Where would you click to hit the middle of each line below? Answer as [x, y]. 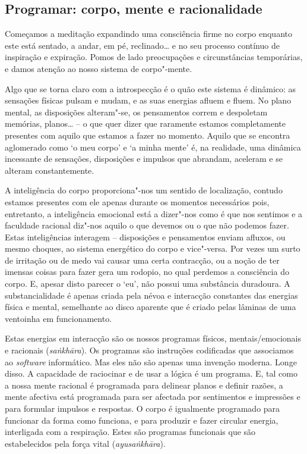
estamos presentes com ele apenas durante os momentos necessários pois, [137, 201]
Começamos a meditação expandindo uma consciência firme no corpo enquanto [148, 34]
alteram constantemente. [50, 170]
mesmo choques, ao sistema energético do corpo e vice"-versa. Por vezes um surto [153, 248]
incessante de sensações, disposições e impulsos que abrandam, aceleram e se [144, 159]
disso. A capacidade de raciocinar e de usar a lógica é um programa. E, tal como [151, 373]
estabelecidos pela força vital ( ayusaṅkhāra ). [85, 443]
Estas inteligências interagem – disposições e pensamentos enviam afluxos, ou [145, 237]
